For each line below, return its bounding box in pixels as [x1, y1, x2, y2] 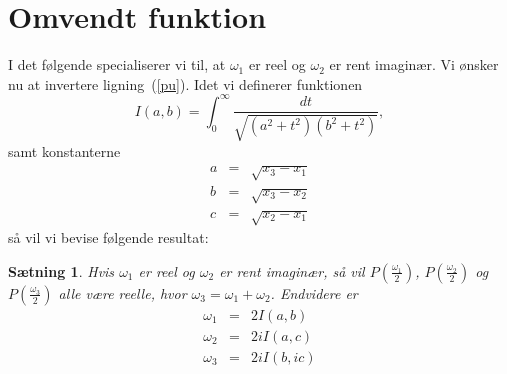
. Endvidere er [270, 282, 358, 303]
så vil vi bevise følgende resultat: [8, 227, 209, 248]
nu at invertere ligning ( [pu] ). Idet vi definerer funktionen [8, 73, 363, 94]
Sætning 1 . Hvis [8, 260, 115, 281]
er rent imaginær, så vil [219, 260, 365, 281]
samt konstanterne [8, 140, 121, 161]
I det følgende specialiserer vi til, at [8, 54, 226, 75]
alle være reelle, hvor [58, 282, 187, 303]
